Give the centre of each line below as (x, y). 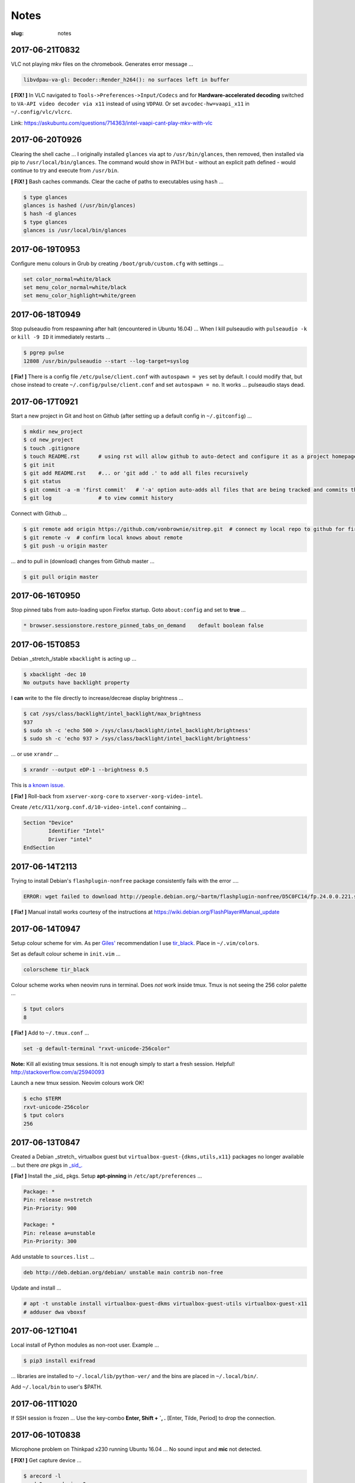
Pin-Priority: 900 (50, 1208)
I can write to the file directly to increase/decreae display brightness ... (97, 698)
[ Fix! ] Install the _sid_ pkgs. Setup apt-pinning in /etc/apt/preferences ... (106, 1176)
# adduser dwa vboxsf (55, 1312)
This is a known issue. (38, 785)
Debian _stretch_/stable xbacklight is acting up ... (74, 658)
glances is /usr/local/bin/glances (75, 230)
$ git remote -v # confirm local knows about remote (103, 537)
